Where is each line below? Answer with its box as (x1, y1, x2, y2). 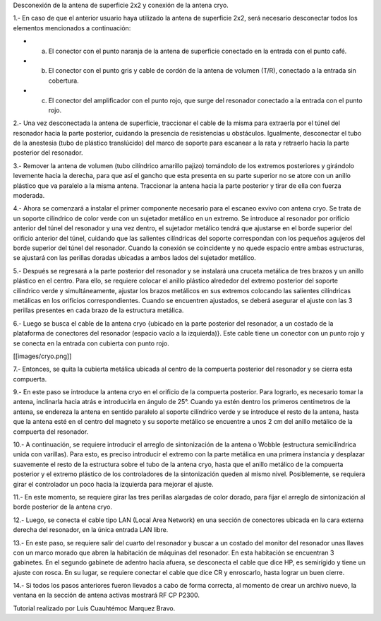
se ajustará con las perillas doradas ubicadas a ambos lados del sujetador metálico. (13, 254, 257, 262)
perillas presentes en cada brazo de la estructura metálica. (13, 306, 184, 314)
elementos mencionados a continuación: (13, 23, 131, 32)
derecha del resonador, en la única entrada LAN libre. (13, 526, 169, 534)
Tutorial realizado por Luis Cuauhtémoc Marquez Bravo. (13, 604, 176, 613)
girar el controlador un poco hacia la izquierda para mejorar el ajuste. (13, 480, 214, 488)
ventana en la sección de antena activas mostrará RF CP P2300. (13, 591, 200, 600)
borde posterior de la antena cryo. (13, 502, 113, 511)
